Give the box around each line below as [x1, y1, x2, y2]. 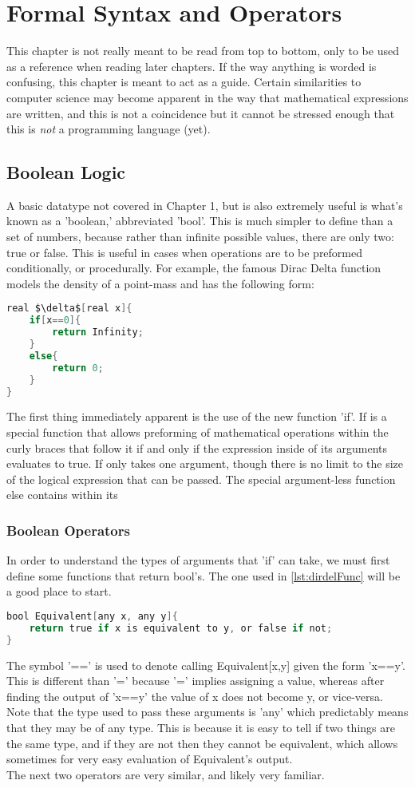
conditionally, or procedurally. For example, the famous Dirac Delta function [6, 259, 381, 276]
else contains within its [6, 486, 118, 503]
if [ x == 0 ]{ [29, 315, 81, 327]
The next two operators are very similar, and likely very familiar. [6, 766, 325, 782]
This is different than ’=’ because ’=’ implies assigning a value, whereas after [6, 672, 385, 689]
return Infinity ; [52, 327, 144, 339]
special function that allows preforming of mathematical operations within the [6, 424, 389, 441]
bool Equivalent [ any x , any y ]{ [6, 611, 178, 623]
